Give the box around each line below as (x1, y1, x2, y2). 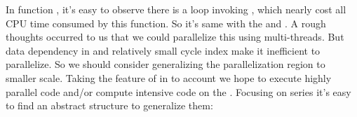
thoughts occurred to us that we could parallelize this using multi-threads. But (6, 29, 344, 44)
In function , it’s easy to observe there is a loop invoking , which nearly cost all (6, 2, 346, 16)
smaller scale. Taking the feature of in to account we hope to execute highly (6, 70, 332, 85)
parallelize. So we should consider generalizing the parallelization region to (6, 57, 325, 71)
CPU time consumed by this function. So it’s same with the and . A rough (6, 15, 326, 30)
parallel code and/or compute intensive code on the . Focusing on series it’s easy (6, 84, 351, 99)
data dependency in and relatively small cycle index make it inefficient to (6, 43, 321, 57)
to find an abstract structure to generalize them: (6, 98, 213, 113)
